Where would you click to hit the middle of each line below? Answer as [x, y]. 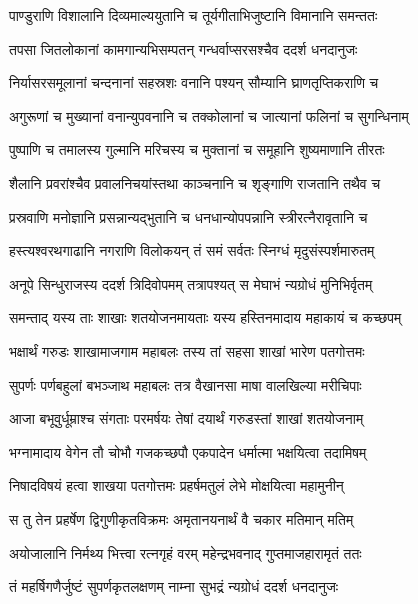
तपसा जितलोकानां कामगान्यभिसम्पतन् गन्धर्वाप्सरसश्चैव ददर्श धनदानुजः [183, 48]
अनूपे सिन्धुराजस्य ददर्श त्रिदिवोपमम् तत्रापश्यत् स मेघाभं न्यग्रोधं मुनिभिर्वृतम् [191, 283]
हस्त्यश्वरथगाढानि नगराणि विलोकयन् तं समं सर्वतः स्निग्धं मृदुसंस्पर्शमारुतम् [192, 250]
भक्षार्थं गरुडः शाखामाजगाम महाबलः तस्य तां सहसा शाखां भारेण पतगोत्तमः [187, 350]
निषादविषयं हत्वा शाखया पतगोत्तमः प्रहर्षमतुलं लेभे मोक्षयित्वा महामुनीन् [176, 485]
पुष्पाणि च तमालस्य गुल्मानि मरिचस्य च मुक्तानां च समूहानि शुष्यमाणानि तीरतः [197, 149]
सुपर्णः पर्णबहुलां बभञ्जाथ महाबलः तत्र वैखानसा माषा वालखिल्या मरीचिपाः [185, 384]
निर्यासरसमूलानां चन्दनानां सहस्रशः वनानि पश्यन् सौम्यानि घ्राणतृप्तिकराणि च [194, 82]
